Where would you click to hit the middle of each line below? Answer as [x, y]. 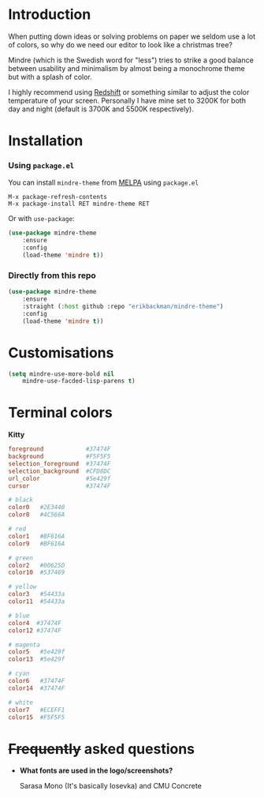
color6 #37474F [37, 681]
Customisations [61, 352]
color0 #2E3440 [37, 508]
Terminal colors [60, 413]
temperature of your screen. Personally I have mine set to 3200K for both [127, 100]
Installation [46, 141]
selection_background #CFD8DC [59, 471]
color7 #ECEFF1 [37, 710]
